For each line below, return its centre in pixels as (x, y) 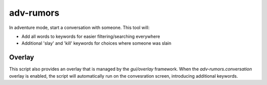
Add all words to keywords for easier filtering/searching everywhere (91, 36)
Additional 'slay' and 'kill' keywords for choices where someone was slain (96, 43)
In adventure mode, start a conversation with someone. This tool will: (79, 28)
